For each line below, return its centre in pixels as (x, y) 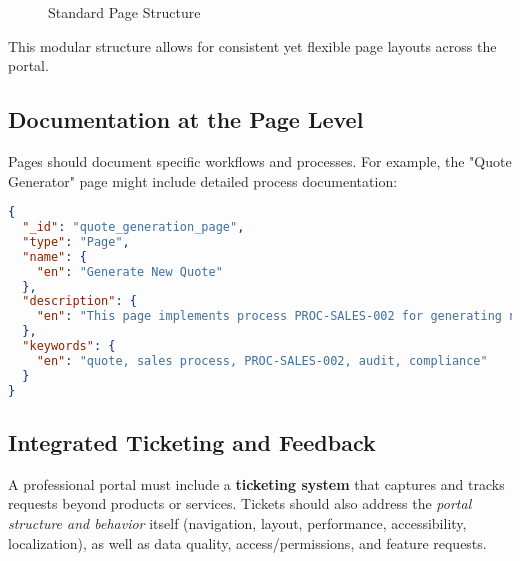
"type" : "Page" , (76, 241)
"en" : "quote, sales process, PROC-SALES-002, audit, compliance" (262, 360)
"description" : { (79, 301)
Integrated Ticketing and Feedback (192, 441)
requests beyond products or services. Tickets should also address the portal (240, 503)
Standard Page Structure (124, 12)
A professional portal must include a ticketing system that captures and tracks (256, 483)
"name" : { (54, 256)
